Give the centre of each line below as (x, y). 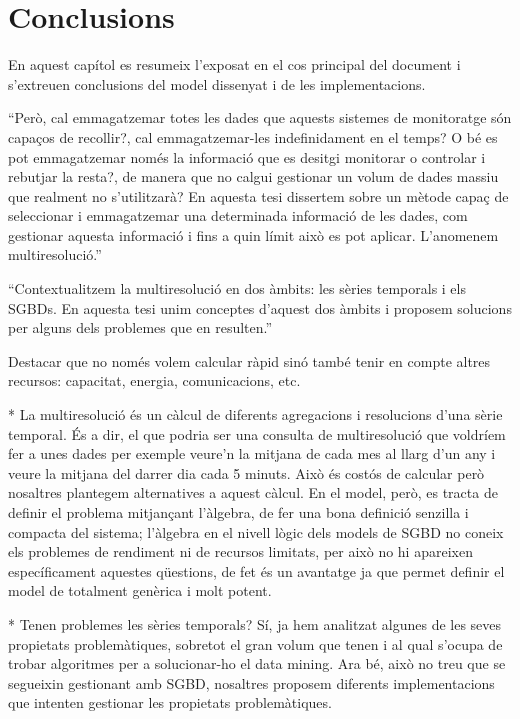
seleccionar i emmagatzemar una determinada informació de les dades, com (238, 215)
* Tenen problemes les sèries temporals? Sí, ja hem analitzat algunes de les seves (255, 623)
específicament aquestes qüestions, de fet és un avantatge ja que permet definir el (256, 570)
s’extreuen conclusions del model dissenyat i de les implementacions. (217, 83)
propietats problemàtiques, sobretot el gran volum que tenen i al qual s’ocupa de (255, 643)
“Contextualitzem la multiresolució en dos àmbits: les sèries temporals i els (237, 288)
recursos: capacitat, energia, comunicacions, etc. (154, 380)
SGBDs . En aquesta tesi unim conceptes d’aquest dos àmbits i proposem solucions (260, 307)
